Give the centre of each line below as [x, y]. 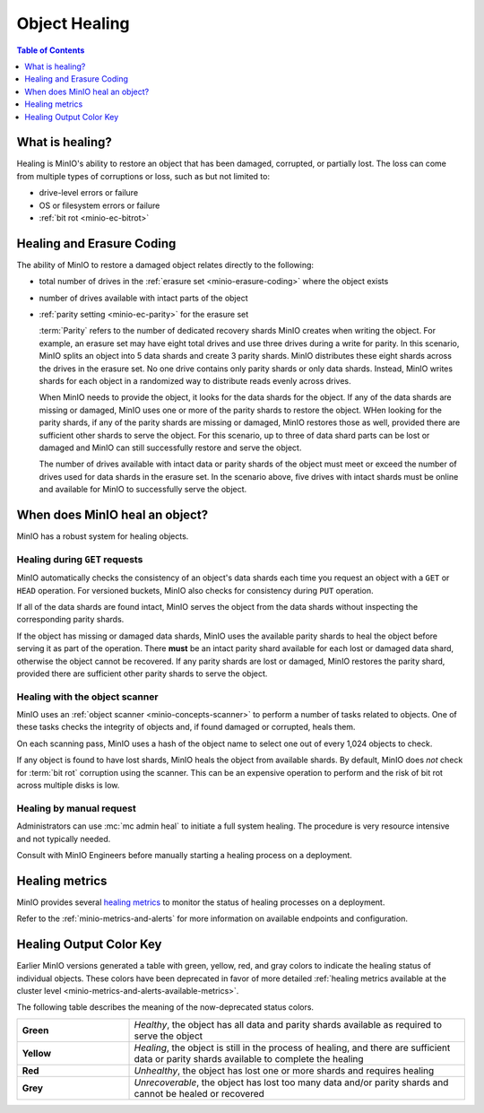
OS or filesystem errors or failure [99, 205]
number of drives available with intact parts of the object [143, 298]
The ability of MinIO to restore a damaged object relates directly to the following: [165, 265]
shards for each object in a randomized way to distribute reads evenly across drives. [195, 381]
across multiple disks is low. [68, 785]
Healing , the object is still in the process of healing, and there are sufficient [292, 1048]
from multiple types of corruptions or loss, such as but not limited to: [143, 176]
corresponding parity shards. [70, 620]
